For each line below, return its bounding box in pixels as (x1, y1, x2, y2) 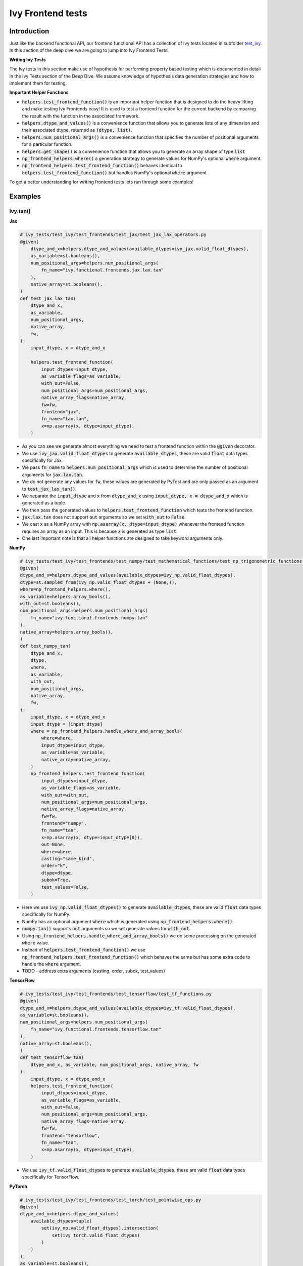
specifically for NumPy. (22, 912, 71, 918)
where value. (22, 939, 49, 945)
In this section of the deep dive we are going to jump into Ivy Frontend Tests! (9, 47, 169, 53)
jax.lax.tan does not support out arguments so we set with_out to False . (22, 514, 186, 520)
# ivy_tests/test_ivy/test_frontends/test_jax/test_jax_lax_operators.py (20, 232, 207, 238)
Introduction (9, 27, 49, 35)
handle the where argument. (22, 961, 81, 967)
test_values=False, (41, 884, 89, 890)
